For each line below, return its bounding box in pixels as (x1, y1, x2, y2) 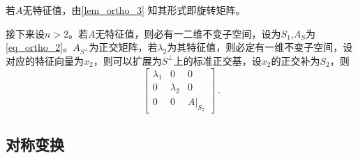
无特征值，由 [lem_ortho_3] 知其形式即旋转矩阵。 (22, 3, 246, 17)
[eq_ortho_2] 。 (6, 40, 73, 54)
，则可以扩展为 (93, 53, 162, 68)
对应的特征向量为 (6, 53, 84, 68)
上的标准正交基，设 (173, 53, 262, 68)
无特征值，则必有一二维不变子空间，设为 (95, 26, 281, 40)
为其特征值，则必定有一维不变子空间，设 (167, 40, 353, 54)
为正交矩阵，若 (89, 40, 158, 54)
